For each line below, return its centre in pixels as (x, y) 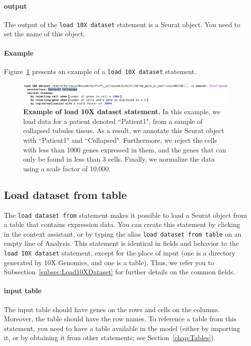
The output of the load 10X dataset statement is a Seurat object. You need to (122, 24)
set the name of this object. (44, 34)
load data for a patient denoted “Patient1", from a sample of (113, 121)
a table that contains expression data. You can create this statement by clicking (122, 224)
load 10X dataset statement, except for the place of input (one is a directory (120, 253)
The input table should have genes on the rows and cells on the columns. (112, 309)
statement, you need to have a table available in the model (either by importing (122, 328)
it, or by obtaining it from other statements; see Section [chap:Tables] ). (110, 338)
